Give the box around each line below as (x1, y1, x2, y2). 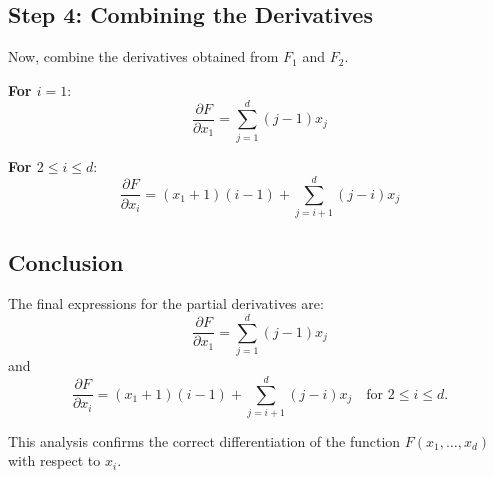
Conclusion (8, 246, 124, 277)
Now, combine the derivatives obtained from (8, 46, 279, 67)
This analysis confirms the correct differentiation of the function (8, 430, 401, 451)
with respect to (8, 450, 101, 471)
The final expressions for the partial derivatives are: (8, 293, 324, 314)
